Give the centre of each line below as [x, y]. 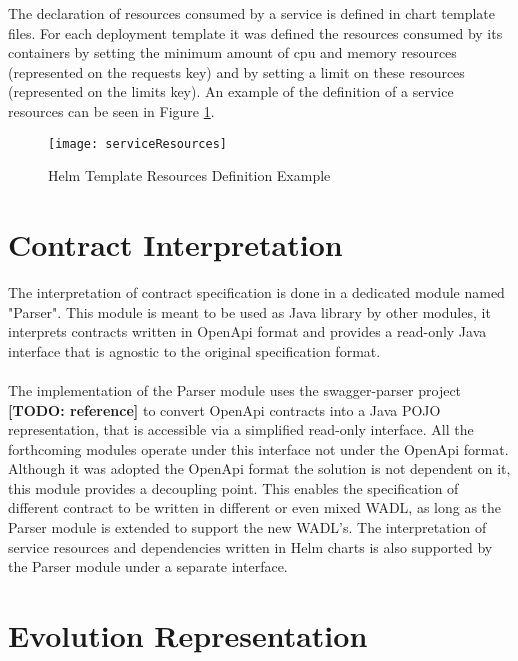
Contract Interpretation [175, 244]
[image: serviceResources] [137, 143]
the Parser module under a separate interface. [148, 566]
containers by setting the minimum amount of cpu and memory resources [232, 52]
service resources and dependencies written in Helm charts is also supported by [250, 546]
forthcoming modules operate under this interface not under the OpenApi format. [258, 448]
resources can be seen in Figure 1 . [111, 110]
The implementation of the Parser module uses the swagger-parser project [235, 389]
